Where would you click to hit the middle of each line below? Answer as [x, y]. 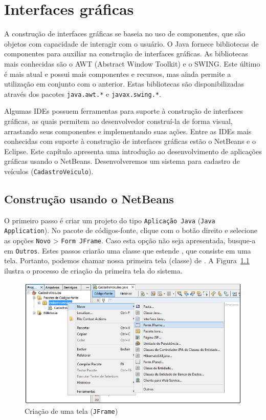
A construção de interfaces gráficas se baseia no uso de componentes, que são [125, 34]
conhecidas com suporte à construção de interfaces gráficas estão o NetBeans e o [130, 141]
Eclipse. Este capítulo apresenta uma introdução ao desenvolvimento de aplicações [133, 151]
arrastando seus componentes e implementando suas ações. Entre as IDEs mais [128, 131]
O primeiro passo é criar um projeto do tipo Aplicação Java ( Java [110, 220]
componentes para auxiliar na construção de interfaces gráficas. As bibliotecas [126, 54]
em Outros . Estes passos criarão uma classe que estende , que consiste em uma [128, 250]
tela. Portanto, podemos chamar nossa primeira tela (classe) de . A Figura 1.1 [127, 260]
